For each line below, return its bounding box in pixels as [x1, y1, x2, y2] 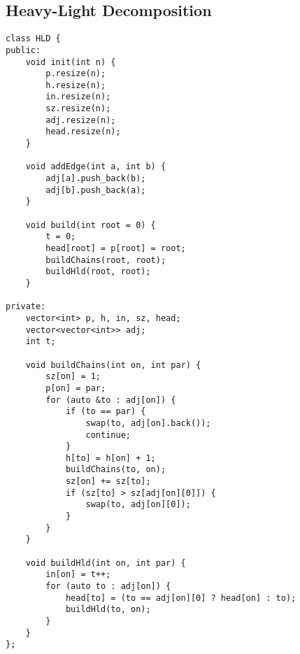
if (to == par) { [65, 406, 146, 417]
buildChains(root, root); [45, 255, 166, 265]
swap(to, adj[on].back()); [85, 418, 211, 428]
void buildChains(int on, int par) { [25, 360, 201, 370]
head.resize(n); [45, 127, 121, 137]
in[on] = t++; [45, 569, 111, 580]
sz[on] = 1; [45, 371, 101, 382]
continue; [85, 429, 131, 440]
